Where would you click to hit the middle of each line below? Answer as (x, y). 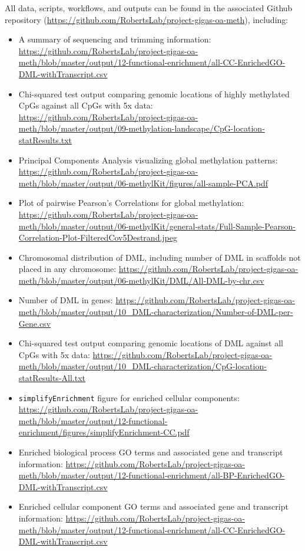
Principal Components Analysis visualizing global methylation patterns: (148, 160)
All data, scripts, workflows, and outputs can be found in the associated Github (149, 8)
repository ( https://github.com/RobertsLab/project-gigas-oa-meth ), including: (147, 19)
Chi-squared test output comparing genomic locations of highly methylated (154, 94)
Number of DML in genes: (66, 300)
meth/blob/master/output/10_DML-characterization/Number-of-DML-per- (156, 312)
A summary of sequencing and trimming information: (115, 39)
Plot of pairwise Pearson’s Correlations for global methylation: (131, 203)
